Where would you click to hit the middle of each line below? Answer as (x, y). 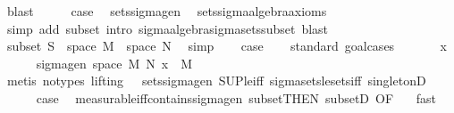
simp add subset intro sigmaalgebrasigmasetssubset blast (168, 28)
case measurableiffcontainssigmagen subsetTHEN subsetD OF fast (236, 97)
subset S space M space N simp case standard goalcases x (227, 46)
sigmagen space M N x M (114, 63)
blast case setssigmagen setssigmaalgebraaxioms (167, 11)
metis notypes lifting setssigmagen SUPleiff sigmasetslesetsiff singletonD (216, 81)
